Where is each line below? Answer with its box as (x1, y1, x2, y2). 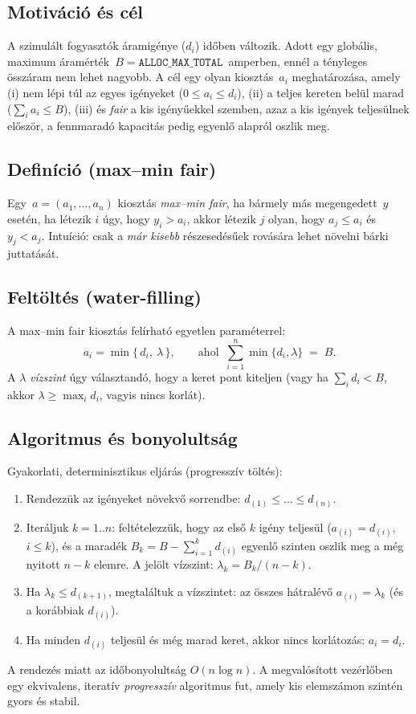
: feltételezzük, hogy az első (112, 518, 247, 535)
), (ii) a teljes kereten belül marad (237, 84, 405, 100)
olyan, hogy (268, 210, 325, 226)
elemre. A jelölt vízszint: (93, 555, 214, 572)
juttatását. (7, 245, 59, 262)
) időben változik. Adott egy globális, (194, 37, 377, 54)
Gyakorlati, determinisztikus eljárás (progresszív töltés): (7, 463, 283, 479)
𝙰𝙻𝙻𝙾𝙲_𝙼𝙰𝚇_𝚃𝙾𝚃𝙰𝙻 (138, 56, 223, 68)
